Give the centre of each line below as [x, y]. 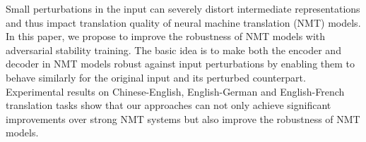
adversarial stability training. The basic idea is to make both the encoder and [173, 50]
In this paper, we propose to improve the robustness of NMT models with [166, 36]
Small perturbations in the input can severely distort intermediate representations [183, 8]
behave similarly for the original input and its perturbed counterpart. [156, 77]
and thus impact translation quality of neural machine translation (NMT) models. [183, 22]
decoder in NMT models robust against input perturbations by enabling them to [181, 64]
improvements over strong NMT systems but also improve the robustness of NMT [183, 118]
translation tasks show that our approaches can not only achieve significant [169, 105]
